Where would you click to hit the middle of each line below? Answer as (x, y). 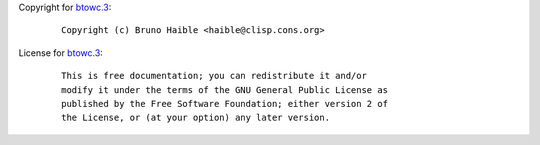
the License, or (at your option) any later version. (195, 118)
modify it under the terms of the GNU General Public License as (225, 89)
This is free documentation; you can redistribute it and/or (214, 76)
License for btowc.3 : (61, 52)
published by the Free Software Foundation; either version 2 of (225, 103)
